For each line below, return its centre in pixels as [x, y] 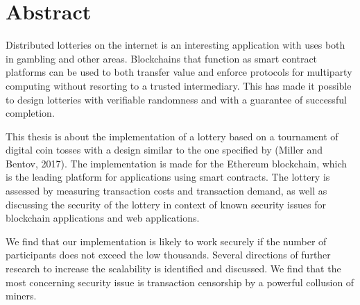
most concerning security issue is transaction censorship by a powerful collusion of [180, 282]
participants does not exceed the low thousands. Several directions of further [168, 255]
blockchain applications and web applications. [103, 218]
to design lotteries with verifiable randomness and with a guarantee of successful [176, 99]
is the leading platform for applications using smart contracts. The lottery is [168, 177]
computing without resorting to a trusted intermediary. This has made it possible [179, 85]
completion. [30, 113]
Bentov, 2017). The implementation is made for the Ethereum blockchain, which [177, 163]
